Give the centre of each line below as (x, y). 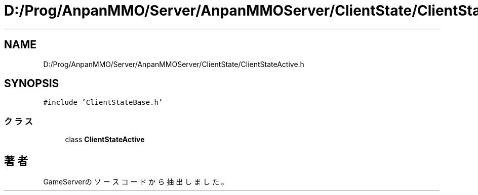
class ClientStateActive (105, 140)
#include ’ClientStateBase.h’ (103, 103)
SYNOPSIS (32, 84)
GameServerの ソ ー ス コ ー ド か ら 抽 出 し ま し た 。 (136, 182)
